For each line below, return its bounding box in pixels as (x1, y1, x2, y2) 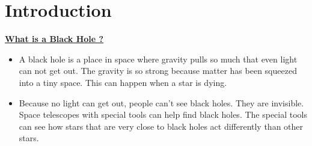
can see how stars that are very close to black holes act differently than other (19, 120, 304, 132)
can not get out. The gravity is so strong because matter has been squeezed (19, 64, 297, 77)
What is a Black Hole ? (5, 32, 104, 45)
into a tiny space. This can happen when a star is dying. (19, 76, 227, 88)
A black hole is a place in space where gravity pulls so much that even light (19, 52, 298, 65)
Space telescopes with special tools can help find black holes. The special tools (19, 108, 308, 121)
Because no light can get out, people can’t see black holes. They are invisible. (19, 96, 304, 109)
